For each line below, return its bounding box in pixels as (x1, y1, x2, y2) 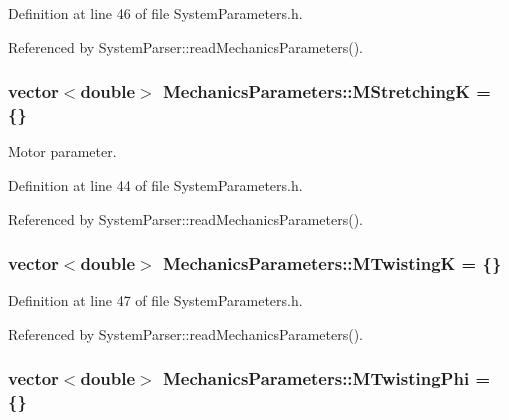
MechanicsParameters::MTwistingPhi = (162, 366, 491, 391)
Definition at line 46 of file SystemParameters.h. (8, 3, 303, 23)
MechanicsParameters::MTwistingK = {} (162, 251, 502, 276)
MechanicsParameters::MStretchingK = (162, 79, 491, 104)
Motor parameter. (8, 141, 117, 162)
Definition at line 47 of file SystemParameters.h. (8, 290, 303, 311)
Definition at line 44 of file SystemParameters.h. (8, 174, 303, 195)
